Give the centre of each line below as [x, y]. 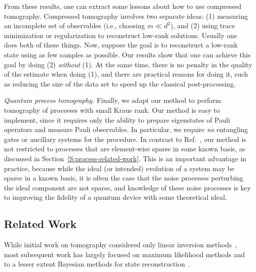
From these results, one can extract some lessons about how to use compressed [123, 6]
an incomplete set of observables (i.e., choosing [74, 25]
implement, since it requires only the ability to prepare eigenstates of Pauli [117, 119]
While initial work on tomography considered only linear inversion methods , [121, 245]
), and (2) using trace [203, 25]
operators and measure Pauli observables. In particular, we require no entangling [126, 129]
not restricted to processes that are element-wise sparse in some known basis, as [125, 149]
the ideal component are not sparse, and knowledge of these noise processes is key [128, 187]
